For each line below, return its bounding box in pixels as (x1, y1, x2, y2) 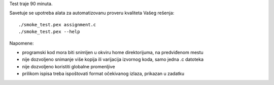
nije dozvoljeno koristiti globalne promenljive (22, 63, 115, 69)
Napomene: (9, 40, 34, 46)
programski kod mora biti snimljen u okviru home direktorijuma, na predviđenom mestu (22, 49, 204, 55)
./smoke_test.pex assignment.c (18, 22, 96, 27)
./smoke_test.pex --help (18, 29, 80, 35)
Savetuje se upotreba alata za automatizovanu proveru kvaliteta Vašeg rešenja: (9, 10, 175, 16)
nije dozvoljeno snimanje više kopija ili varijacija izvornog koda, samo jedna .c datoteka (22, 56, 204, 63)
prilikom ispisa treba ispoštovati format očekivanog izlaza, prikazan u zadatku (22, 71, 185, 77)
